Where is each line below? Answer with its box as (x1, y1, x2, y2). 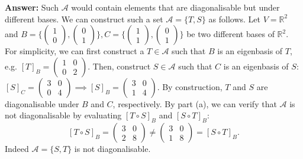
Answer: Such (5, 1, 59, 13)
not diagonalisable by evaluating (5, 109, 122, 121)
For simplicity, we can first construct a (5, 45, 144, 57)
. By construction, (157, 80, 223, 92)
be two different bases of (186, 28, 275, 40)
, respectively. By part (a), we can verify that (112, 97, 277, 110)
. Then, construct (88, 59, 151, 72)
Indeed (5, 143, 29, 155)
